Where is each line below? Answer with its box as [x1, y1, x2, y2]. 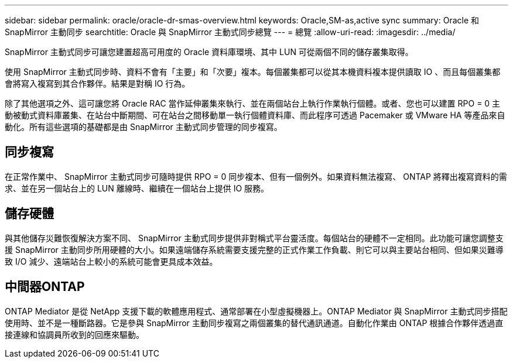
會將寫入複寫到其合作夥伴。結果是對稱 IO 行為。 [5, 78, 190, 88]
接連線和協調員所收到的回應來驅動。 [5, 329, 144, 340]
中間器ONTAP [5, 279, 85, 294]
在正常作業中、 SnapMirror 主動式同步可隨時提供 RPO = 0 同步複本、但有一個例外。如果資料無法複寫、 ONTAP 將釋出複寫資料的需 [5, 171, 507, 181]
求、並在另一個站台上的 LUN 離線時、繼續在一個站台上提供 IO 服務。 [5, 183, 269, 193]
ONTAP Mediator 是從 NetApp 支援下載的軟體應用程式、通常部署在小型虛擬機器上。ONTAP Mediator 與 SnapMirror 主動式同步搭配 [5, 306, 508, 316]
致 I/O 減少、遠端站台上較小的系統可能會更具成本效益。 [5, 256, 218, 266]
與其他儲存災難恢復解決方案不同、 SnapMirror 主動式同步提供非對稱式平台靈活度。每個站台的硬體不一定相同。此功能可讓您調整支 [5, 232, 504, 243]
